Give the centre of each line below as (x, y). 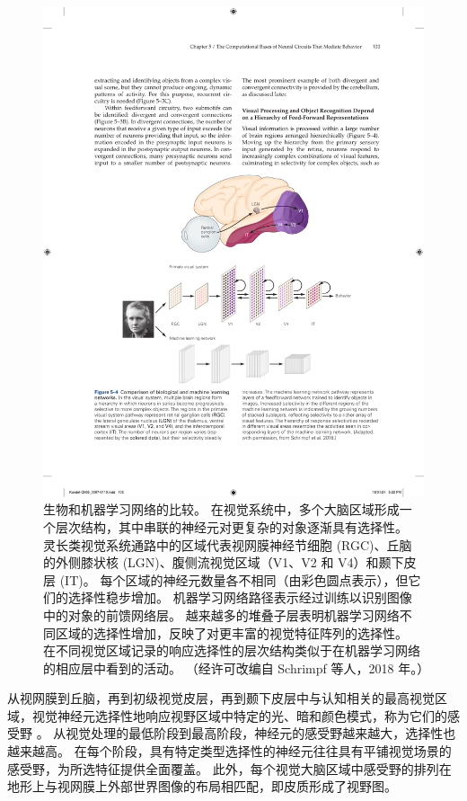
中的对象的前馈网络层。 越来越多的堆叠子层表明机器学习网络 (221, 614)
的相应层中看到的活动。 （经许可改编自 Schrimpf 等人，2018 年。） (237, 667)
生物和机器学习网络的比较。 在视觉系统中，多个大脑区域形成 (221, 509)
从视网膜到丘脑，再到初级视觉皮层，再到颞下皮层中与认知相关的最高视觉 (221, 698)
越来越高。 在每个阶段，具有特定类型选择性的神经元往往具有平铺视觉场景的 (229, 751)
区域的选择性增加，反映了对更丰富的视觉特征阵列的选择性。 (231, 632)
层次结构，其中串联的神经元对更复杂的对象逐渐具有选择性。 (231, 526)
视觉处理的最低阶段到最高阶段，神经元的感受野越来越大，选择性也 (261, 733)
